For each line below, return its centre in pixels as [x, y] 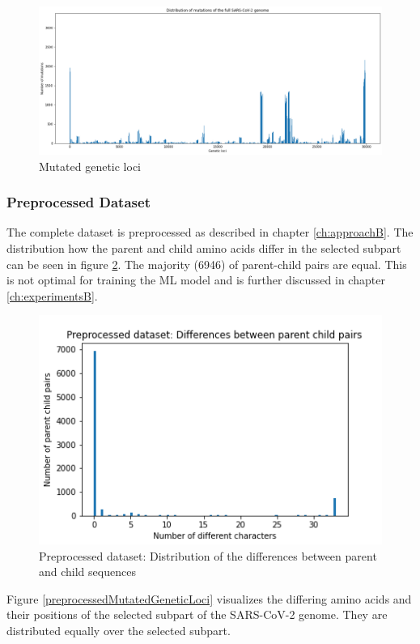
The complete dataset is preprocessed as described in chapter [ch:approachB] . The [210, 232]
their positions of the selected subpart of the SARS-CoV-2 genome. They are [197, 614]
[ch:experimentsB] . [52, 295]
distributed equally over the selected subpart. [119, 631]
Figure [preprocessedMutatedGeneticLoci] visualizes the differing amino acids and [209, 598]
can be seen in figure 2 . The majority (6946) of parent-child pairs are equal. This [207, 264]
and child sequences [87, 571]
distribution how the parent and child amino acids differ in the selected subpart [204, 248]
